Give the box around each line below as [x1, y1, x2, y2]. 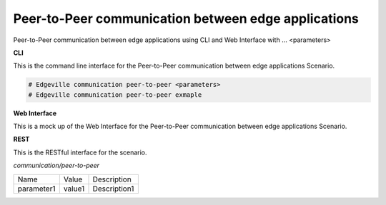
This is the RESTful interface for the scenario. [13, 148, 147, 157]
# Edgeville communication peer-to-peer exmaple [28, 90, 202, 99]
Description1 [92, 184, 134, 194]
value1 [63, 184, 85, 194]
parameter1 [17, 184, 56, 194]
